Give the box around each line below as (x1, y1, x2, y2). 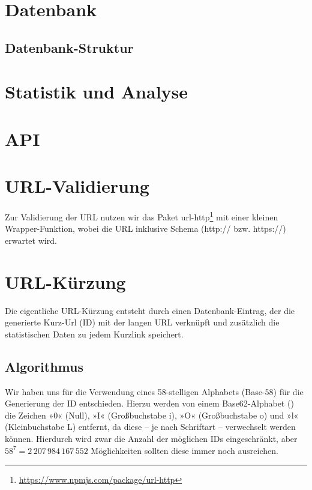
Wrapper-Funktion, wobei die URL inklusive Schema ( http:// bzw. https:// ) (5, 222, 286, 235)
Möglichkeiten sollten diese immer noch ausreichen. (91, 444, 278, 456)
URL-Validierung (5, 174, 149, 198)
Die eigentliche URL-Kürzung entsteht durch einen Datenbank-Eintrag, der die (5, 304, 295, 316)
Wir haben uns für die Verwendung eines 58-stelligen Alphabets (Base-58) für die (5, 385, 304, 398)
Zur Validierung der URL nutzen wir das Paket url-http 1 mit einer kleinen (5, 209, 278, 223)
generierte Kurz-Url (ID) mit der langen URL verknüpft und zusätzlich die (5, 316, 280, 328)
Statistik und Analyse (5, 79, 188, 104)
